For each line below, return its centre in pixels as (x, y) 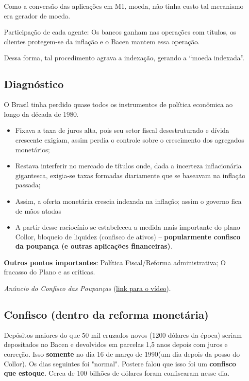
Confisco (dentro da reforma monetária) (106, 315)
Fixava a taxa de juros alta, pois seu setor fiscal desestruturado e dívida (122, 130)
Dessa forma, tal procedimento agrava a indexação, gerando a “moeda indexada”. (124, 58)
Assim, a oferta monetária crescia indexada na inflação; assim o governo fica (128, 201)
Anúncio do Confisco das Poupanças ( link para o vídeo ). (87, 288)
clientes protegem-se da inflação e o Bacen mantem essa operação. (102, 41)
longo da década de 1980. (41, 114)
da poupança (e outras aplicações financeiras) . (94, 246)
